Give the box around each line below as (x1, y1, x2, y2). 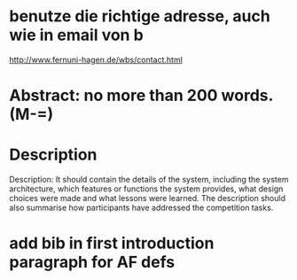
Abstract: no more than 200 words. (9, 86, 273, 105)
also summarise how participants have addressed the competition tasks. (9, 202, 274, 214)
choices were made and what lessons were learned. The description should (9, 193, 286, 204)
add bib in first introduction (9, 233, 215, 253)
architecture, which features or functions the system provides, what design (9, 183, 284, 194)
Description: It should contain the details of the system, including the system (9, 175, 289, 185)
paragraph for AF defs (9, 253, 176, 272)
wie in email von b (9, 25, 144, 45)
